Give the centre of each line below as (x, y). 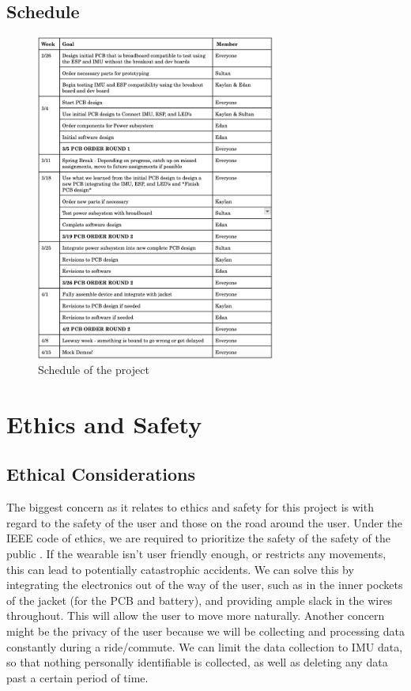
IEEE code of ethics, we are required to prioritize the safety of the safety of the (198, 538)
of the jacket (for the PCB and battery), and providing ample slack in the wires (200, 600)
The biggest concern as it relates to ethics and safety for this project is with (190, 507)
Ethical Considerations (101, 474)
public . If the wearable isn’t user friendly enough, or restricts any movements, (196, 554)
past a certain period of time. (77, 677)
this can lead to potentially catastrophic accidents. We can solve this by (180, 569)
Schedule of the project (94, 370)
